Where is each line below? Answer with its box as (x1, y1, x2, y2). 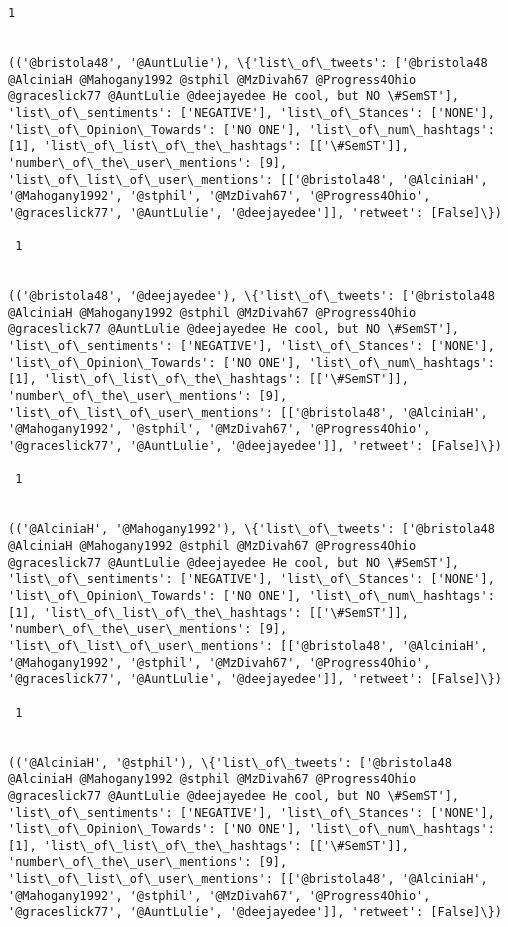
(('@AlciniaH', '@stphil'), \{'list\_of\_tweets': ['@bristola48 (8, 755, 452, 770)
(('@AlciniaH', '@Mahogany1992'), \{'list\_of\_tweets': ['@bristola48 (8, 522, 495, 537)
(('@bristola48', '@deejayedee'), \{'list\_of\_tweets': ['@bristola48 (8, 289, 495, 304)
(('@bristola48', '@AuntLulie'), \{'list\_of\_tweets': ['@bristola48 (8, 55, 488, 70)
